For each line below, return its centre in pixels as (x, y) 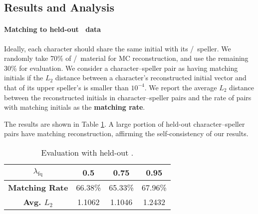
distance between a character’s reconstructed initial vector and (151, 78)
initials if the (24, 78)
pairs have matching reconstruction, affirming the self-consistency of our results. (126, 133)
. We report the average (181, 87)
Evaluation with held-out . (87, 152)
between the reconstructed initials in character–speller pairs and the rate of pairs (128, 97)
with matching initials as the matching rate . (75, 107)
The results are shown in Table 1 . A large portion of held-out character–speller (125, 123)
